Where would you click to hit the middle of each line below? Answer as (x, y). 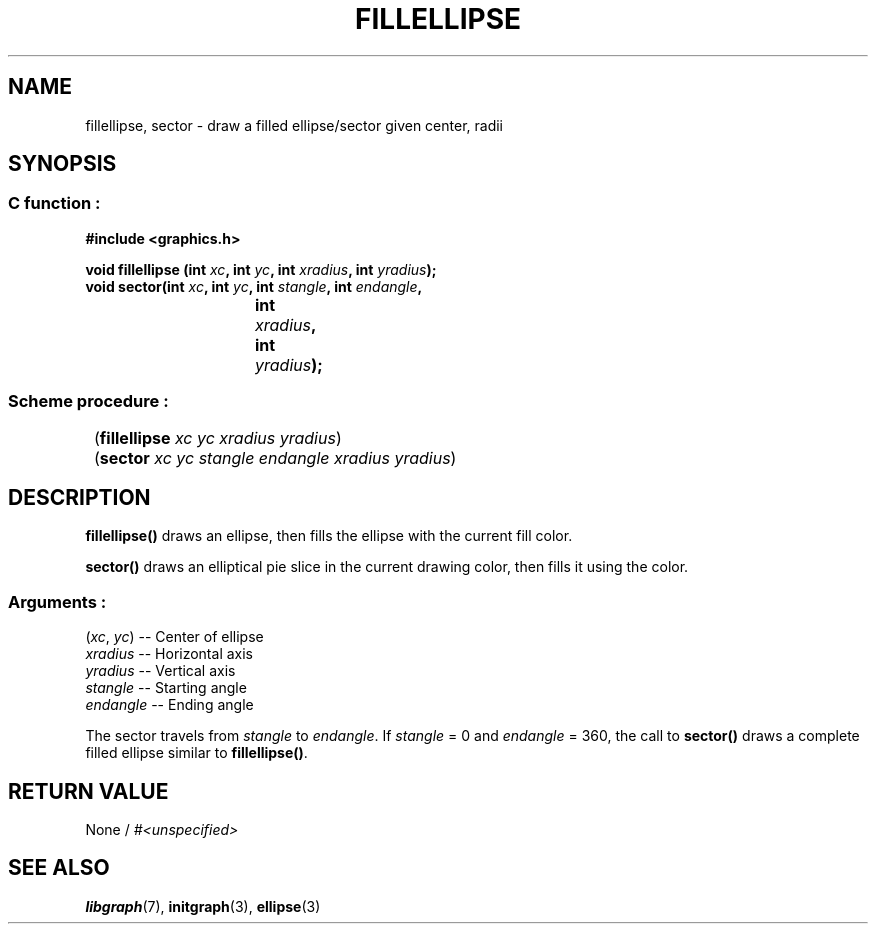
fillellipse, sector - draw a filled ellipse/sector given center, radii (294, 125)
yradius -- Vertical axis (160, 671)
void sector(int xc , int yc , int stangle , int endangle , (254, 286)
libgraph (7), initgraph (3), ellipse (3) (203, 906)
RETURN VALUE (88, 791)
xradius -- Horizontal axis (169, 654)
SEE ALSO (59, 868)
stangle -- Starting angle (166, 688)
